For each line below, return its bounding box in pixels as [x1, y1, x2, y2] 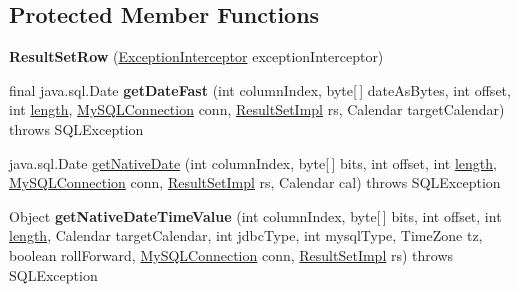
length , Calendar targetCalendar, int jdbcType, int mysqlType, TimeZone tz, [9, 225, 483, 246]
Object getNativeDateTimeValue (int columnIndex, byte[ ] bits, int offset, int [9, 205, 502, 226]
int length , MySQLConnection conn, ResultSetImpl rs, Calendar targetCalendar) [9, 99, 505, 120]
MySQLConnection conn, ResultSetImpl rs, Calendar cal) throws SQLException [9, 172, 501, 193]
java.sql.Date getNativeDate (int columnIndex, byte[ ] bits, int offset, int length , [9, 152, 497, 173]
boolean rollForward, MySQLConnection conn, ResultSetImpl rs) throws [9, 244, 454, 265]
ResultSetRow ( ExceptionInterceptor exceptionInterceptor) [9, 46, 384, 67]
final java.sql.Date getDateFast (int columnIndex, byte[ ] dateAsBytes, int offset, [9, 79, 511, 100]
